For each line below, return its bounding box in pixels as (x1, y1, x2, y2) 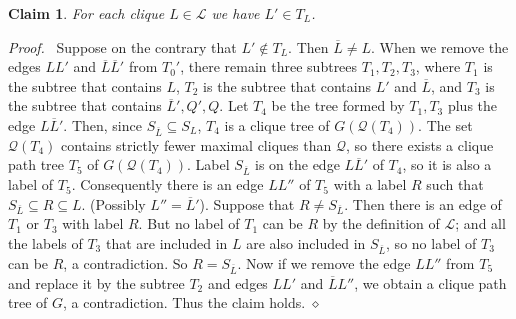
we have (211, 3, 260, 23)
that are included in (105, 233, 228, 253)
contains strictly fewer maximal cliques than (61, 134, 332, 155)
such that (426, 174, 484, 195)
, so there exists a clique (345, 134, 494, 155)
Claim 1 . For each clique (8, 3, 165, 23)
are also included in (246, 233, 366, 253)
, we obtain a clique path (354, 272, 507, 293)
